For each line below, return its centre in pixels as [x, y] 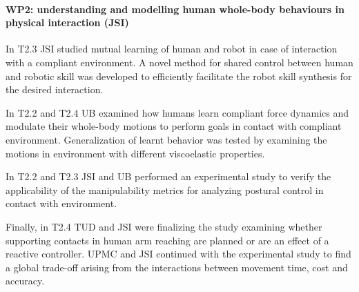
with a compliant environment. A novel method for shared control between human [179, 62]
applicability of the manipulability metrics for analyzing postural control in [165, 189]
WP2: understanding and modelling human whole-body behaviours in [175, 9]
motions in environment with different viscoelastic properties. [135, 153]
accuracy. [25, 281]
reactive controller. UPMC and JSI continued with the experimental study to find [178, 254]
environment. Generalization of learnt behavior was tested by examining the [166, 139]
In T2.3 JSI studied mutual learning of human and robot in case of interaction [172, 49]
